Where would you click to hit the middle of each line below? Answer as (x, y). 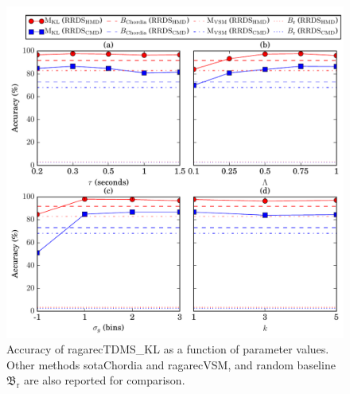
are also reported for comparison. (104, 380)
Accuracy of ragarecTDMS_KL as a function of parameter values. (168, 349)
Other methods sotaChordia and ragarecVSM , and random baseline (171, 364)
